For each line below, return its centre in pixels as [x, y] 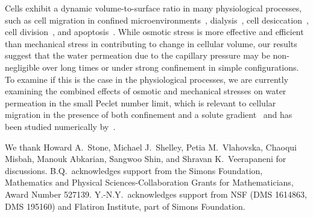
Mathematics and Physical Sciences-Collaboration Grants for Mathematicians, [149, 182]
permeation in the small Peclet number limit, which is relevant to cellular [141, 102]
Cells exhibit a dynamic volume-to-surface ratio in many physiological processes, [153, 8]
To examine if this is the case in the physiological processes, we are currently [147, 79]
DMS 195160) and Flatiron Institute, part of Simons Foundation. [125, 206]
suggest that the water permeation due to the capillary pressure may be [138, 55]
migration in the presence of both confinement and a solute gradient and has [149, 115]
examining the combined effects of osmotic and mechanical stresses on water [146, 91]
